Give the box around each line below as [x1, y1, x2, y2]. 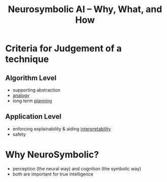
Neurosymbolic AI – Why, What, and [8, 4, 162, 15]
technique [5, 54, 49, 65]
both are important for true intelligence [12, 171, 94, 177]
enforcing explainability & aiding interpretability [12, 125, 111, 132]
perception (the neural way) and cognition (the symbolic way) [12, 165, 142, 171]
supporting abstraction [12, 87, 61, 93]
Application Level [5, 112, 62, 121]
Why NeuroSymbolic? [5, 149, 99, 160]
